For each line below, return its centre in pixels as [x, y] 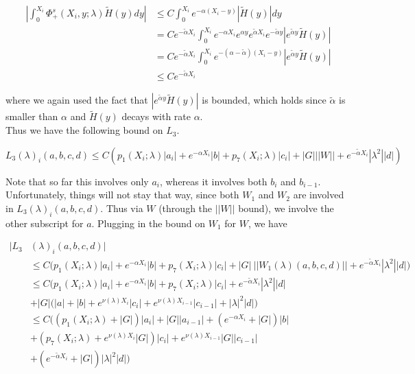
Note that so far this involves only [77, 181]
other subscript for [45, 223]
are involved [319, 195]
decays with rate [156, 116]
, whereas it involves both [213, 181]
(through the [186, 208]
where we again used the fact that [77, 100]
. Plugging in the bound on [149, 223]
